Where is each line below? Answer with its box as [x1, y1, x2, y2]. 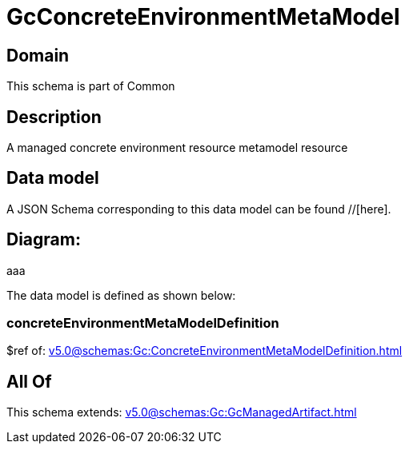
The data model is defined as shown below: [6, 288, 236, 302]
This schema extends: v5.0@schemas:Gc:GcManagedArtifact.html [6, 405, 357, 420]
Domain [6, 45, 70, 66]
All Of [6, 371, 52, 392]
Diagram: [6, 229, 81, 250]
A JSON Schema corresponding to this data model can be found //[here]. [6, 201, 391, 216]
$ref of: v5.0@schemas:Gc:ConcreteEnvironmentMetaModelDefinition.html [6, 344, 403, 358]
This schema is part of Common [6, 79, 175, 94]
